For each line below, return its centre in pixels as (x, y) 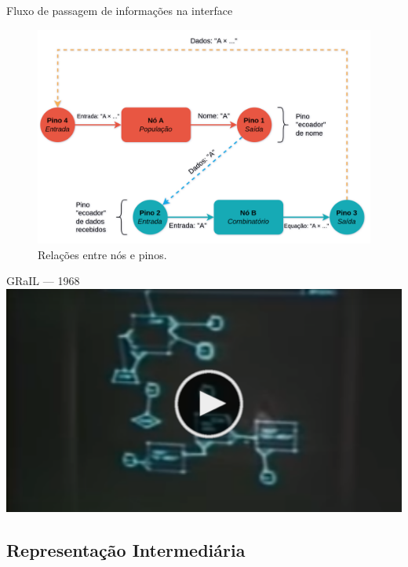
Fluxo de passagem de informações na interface (120, 10)
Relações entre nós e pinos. (102, 254)
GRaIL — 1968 (43, 281)
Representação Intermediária (126, 550)
